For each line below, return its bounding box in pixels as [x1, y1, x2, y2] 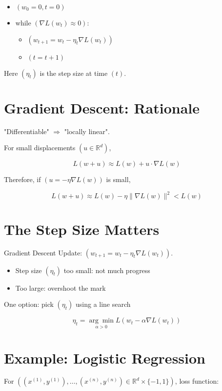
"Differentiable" [4, 126, 49, 136]
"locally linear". [64, 126, 110, 136]
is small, [106, 174, 131, 184]
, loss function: [175, 376, 219, 386]
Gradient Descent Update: [4, 247, 82, 257]
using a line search [76, 299, 131, 309]
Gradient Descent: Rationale [4, 97, 200, 117]
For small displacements [4, 142, 76, 153]
